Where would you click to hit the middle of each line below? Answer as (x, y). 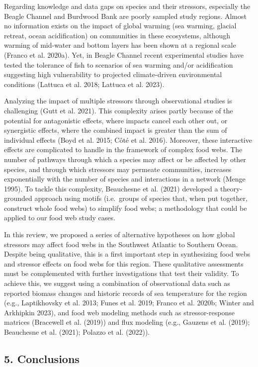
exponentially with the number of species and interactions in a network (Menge (125, 179)
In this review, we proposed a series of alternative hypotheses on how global (120, 234)
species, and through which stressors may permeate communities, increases (118, 169)
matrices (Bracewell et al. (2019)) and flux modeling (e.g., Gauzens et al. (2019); (127, 322)
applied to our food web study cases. (60, 218)
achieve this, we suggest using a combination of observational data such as (117, 283)
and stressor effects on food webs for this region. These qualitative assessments (124, 263)
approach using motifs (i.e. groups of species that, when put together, (141, 198)
